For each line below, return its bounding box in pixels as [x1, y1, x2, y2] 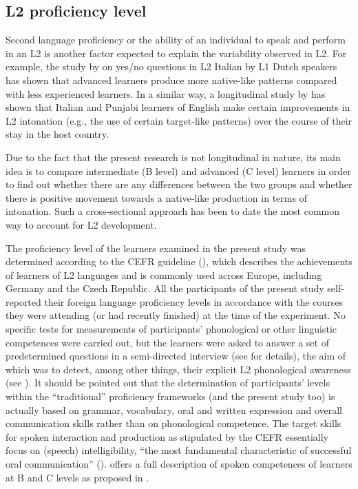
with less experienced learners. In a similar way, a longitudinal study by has [6, 86, 326, 101]
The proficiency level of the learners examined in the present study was [6, 240, 306, 255]
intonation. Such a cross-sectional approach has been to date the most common [6, 204, 339, 218]
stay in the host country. [6, 127, 109, 141]
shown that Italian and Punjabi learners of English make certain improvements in [6, 100, 350, 114]
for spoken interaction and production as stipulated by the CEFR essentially [6, 429, 328, 444]
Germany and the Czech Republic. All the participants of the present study [6, 281, 324, 295]
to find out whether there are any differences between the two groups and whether [6, 177, 352, 191]
